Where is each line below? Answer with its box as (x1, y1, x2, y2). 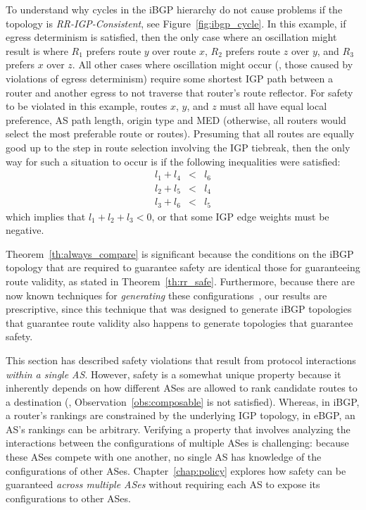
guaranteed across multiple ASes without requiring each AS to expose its (6, 477, 320, 492)
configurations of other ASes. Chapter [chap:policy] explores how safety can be (6, 463, 346, 478)
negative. (6, 223, 44, 237)
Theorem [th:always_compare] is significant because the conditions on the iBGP (6, 246, 354, 261)
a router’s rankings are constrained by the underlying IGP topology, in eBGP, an (6, 408, 355, 423)
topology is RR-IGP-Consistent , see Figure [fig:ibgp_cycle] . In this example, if (6, 15, 346, 30)
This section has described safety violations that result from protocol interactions (6, 352, 356, 367)
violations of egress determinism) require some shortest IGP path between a (6, 70, 333, 85)
